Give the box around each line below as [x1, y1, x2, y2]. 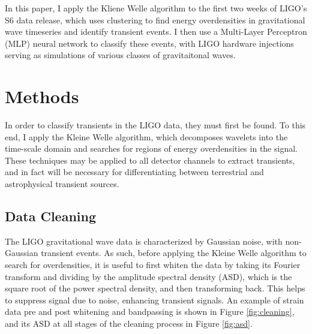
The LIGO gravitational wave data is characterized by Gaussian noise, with [5, 234, 283, 247]
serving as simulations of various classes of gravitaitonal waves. [5, 49, 236, 61]
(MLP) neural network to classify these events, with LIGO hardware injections [5, 37, 294, 49]
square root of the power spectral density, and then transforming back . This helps [5, 282, 305, 294]
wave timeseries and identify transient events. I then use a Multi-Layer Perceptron [5, 25, 307, 38]
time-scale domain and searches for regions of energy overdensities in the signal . [5, 142, 298, 155]
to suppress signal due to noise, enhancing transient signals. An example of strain [5, 293, 304, 306]
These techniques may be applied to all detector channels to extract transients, [5, 154, 295, 166]
